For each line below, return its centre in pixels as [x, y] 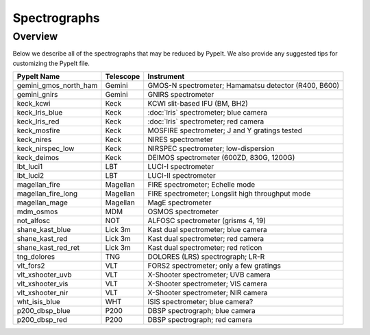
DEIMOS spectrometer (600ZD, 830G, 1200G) [221, 158]
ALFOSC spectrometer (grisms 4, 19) [207, 221]
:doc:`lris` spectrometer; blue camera [207, 113]
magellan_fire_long [47, 194]
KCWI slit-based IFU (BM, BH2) [198, 104]
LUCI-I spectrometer [181, 167]
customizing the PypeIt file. [51, 63]
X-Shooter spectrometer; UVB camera [209, 275]
